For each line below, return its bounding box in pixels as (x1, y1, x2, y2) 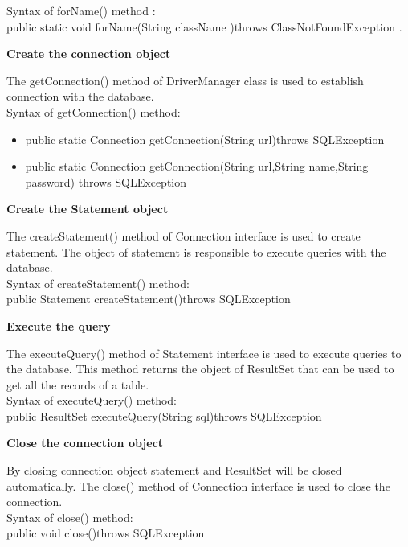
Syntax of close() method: (6, 508, 133, 525)
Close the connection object (6, 434, 164, 451)
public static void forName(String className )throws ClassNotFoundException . (6, 18, 402, 35)
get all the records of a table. (6, 376, 149, 393)
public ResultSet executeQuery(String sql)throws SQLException (6, 407, 322, 424)
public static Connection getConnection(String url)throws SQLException (25, 130, 385, 147)
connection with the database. (6, 88, 154, 105)
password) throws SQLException (25, 173, 187, 190)
